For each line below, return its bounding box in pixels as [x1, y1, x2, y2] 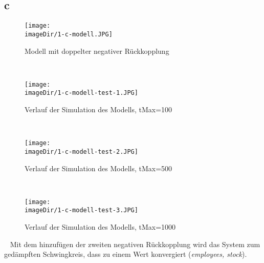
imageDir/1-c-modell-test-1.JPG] [25, 89, 138, 97]
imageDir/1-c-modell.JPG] [25, 30, 113, 38]
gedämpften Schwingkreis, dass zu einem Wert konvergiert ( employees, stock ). [4, 249, 247, 259]
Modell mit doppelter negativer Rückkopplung [25, 45, 169, 56]
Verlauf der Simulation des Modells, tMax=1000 [25, 221, 176, 232]
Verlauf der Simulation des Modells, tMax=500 [25, 163, 172, 173]
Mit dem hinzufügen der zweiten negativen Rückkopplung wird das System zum [10, 238, 260, 249]
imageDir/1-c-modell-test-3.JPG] [25, 207, 138, 214]
